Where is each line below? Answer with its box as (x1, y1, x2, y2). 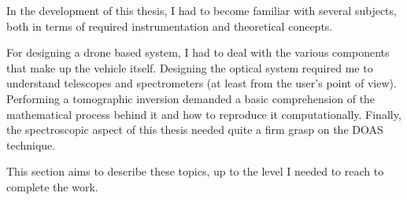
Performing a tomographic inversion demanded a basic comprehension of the (6, 90, 376, 106)
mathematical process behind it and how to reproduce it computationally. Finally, (6, 106, 401, 122)
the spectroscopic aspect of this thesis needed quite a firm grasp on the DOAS (6, 121, 383, 138)
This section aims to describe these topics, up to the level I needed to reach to (6, 163, 384, 180)
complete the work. (6, 178, 98, 194)
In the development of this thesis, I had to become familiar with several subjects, (6, 2, 397, 18)
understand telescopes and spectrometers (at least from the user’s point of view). (6, 75, 397, 91)
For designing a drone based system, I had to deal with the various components (6, 44, 390, 61)
